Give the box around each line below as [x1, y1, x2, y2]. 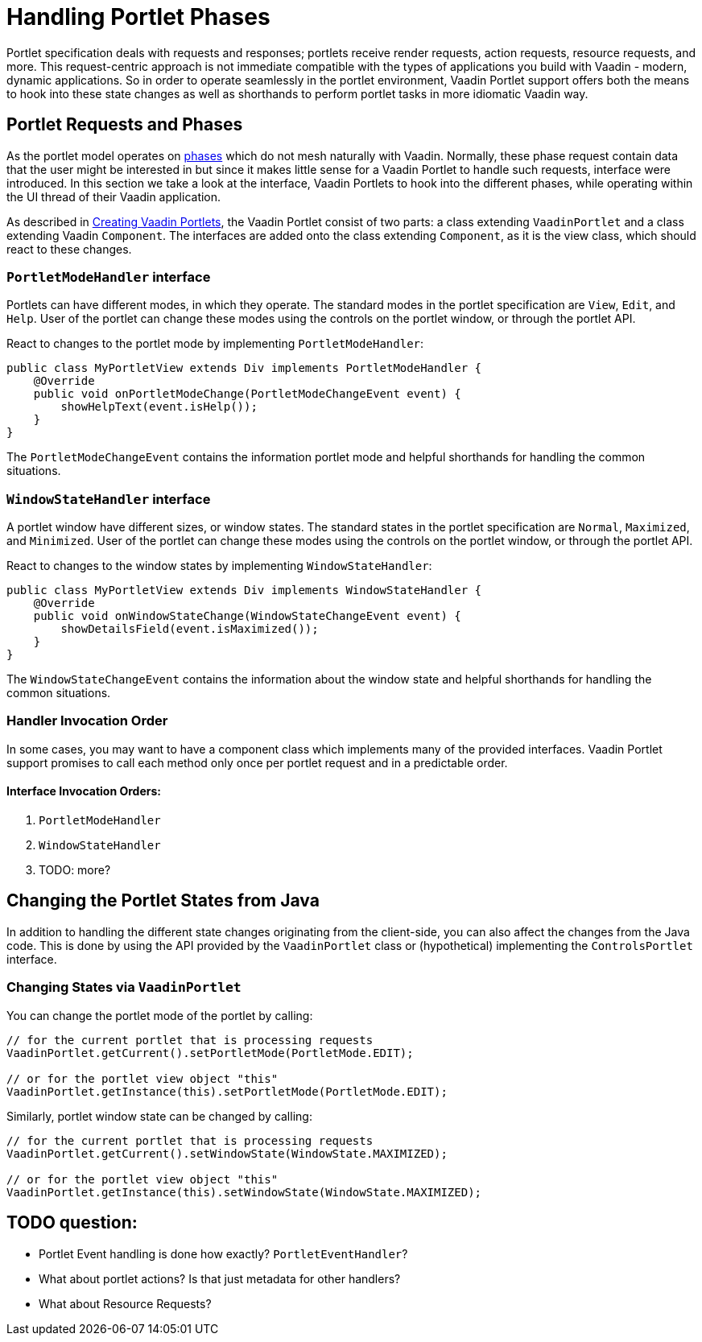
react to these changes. [6, 242, 132, 256]
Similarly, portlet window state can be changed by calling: [6, 1109, 312, 1123]
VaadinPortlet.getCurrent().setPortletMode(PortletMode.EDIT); [6, 1046, 414, 1059]
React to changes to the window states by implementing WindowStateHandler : [6, 559, 432, 573]
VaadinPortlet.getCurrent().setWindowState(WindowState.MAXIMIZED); [6, 1146, 448, 1160]
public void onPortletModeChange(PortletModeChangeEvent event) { [33, 387, 461, 401]
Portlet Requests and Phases [6, 114, 243, 135]
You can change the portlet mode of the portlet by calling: [6, 1008, 313, 1022]
